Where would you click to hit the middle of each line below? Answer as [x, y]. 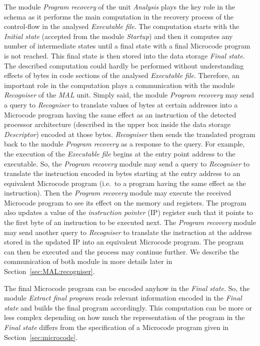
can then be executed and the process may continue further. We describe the [121, 251]
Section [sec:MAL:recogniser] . [49, 271]
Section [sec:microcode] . [41, 337]
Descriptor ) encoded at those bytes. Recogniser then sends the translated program [130, 134]
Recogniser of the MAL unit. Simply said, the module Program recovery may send [129, 95]
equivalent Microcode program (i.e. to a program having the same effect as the [125, 183]
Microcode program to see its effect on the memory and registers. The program [125, 202]
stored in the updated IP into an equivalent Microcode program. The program [124, 242]
